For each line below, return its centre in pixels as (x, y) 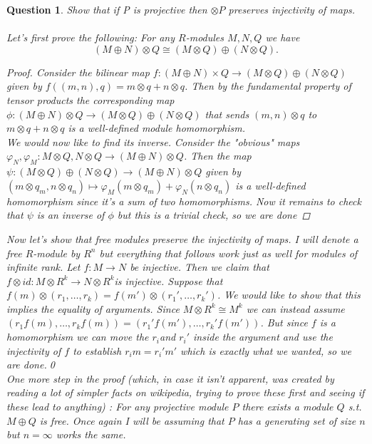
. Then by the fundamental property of (268, 86)
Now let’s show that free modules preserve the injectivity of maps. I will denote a (182, 238)
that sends (227, 114)
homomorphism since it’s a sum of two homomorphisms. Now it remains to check (184, 201)
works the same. (91, 434)
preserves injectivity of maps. (292, 9)
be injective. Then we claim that (200, 267)
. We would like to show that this (289, 295)
